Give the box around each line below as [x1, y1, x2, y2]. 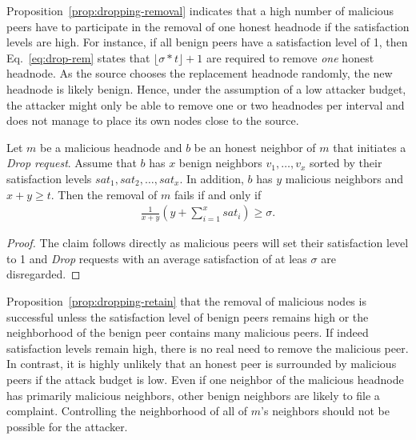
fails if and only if [174, 186, 262, 202]
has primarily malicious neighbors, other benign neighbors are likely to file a [6, 386, 380, 403]
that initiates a [333, 138, 406, 155]
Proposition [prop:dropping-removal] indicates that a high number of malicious [6, 2, 394, 18]
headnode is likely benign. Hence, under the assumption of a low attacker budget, [6, 80, 406, 97]
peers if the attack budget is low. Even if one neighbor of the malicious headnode [6, 370, 404, 387]
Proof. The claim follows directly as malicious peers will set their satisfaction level [6, 234, 409, 251]
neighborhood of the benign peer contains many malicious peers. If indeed [6, 324, 369, 341]
